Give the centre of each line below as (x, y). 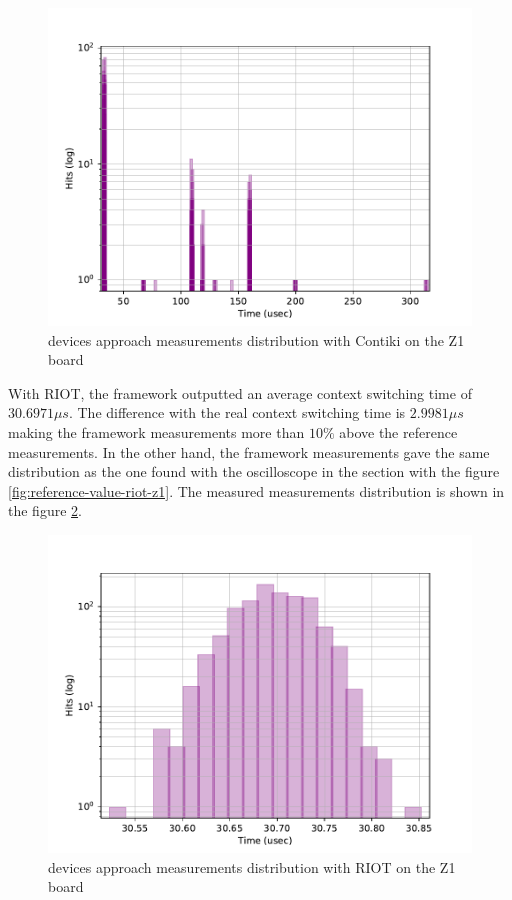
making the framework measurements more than (156, 431)
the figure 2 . (45, 510)
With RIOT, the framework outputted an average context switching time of (240, 392)
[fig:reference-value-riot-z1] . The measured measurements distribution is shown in (256, 490)
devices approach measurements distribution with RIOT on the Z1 (252, 866)
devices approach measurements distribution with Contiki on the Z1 (256, 339)
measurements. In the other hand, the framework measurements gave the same (249, 451)
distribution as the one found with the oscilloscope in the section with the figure (254, 471)
